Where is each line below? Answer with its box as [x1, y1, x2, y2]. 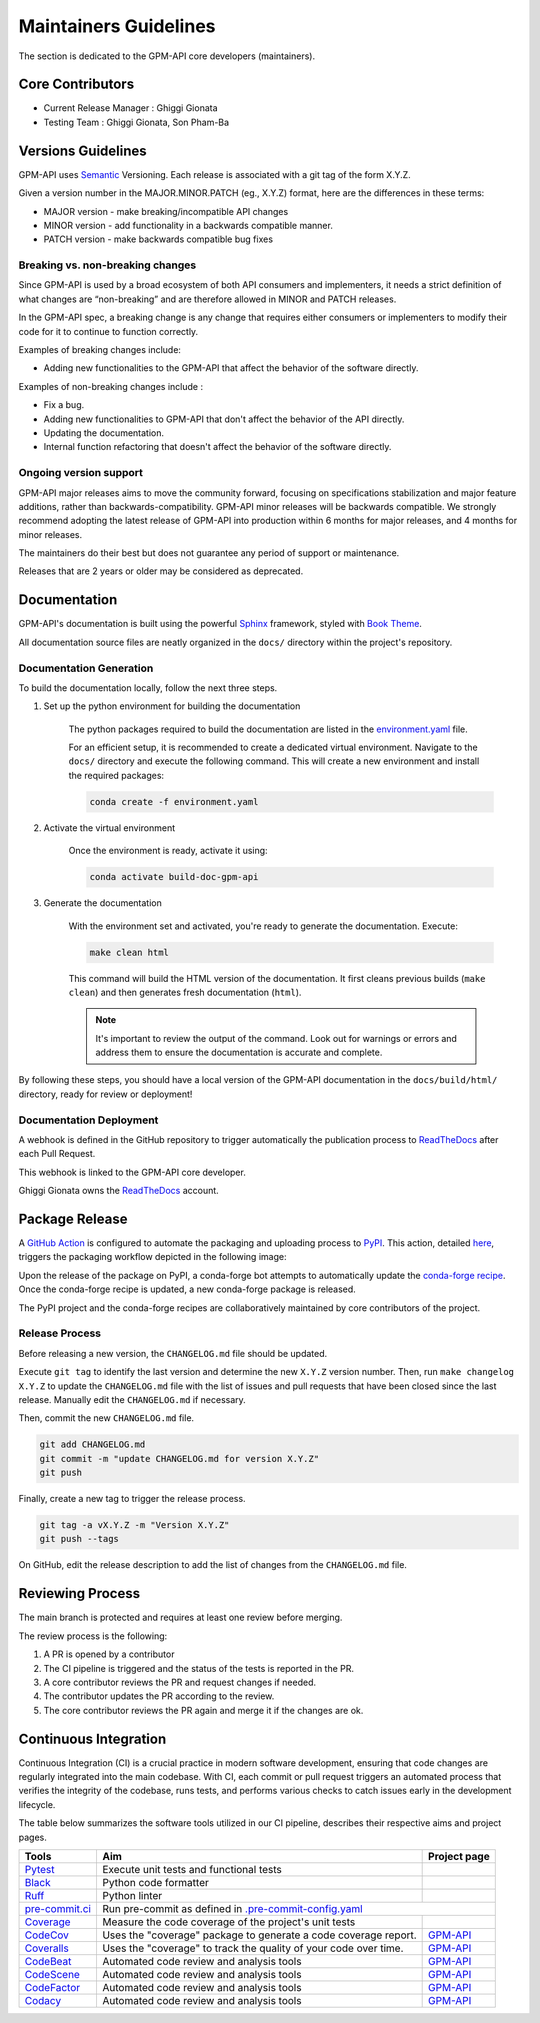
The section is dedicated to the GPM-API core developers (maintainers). [18, 50, 315, 62]
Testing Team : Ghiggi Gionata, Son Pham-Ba [43, 116, 230, 128]
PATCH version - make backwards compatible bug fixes [43, 233, 274, 245]
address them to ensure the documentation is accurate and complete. [95, 1046, 383, 1059]
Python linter [101, 1888, 163, 1902]
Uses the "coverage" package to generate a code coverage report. [101, 1928, 417, 1942]
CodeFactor [24, 1980, 81, 1994]
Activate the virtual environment [43, 821, 176, 834]
